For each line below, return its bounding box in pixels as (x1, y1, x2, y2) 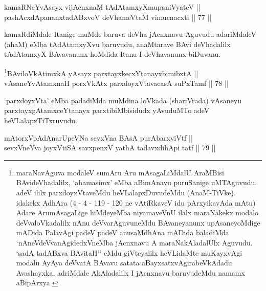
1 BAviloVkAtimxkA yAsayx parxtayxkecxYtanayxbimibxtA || (4, 66, 198, 78)
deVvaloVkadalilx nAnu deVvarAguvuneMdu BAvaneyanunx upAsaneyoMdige (16, 217, 260, 228)
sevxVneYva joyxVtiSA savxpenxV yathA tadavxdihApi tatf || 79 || (4, 142, 216, 153)
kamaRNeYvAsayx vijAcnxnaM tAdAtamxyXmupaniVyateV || (4, 2, 201, 12)
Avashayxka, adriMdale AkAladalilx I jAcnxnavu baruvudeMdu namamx (16, 267, 245, 278)
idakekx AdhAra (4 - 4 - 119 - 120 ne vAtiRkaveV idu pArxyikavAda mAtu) (16, 197, 256, 208)
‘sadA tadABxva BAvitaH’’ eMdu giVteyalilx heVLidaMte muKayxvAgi (16, 247, 242, 258)
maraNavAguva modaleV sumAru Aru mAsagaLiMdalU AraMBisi (16, 167, 224, 177)
